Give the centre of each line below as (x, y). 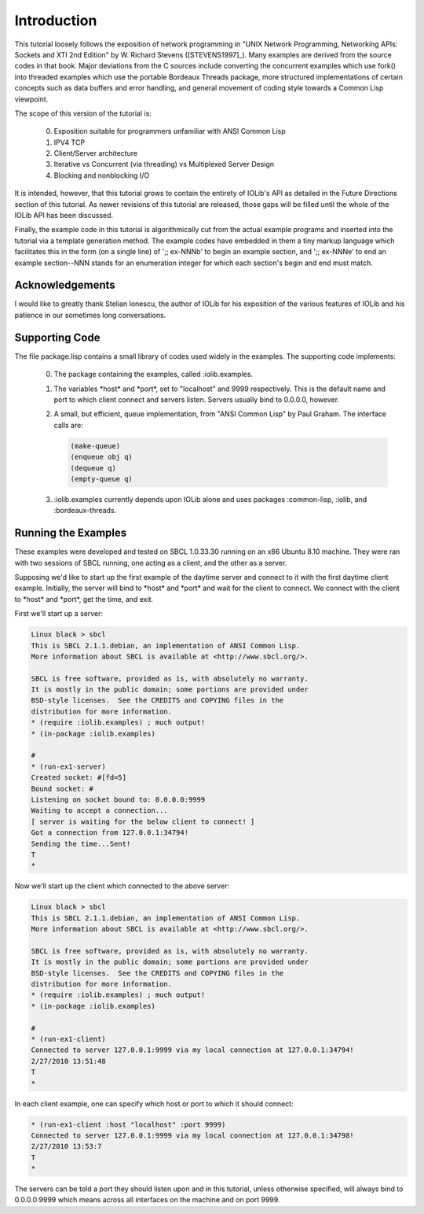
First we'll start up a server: (59, 614)
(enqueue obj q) (102, 457)
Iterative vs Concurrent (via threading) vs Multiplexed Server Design (164, 164)
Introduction (56, 20)
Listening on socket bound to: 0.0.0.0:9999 (118, 799)
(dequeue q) (93, 468)
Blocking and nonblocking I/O (102, 175)
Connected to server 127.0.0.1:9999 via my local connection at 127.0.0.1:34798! (193, 1135)
